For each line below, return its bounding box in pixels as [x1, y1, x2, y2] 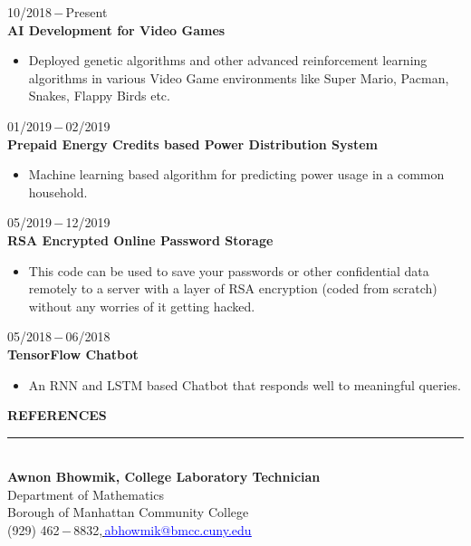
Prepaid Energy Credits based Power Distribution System [7, 134, 378, 153]
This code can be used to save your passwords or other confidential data [28, 261, 429, 280]
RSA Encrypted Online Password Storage [7, 230, 274, 249]
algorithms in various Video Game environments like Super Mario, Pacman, [28, 68, 449, 87]
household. [28, 182, 88, 201]
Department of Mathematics [7, 484, 164, 503]
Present [65, 3, 108, 21]
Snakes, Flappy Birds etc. [28, 86, 170, 105]
